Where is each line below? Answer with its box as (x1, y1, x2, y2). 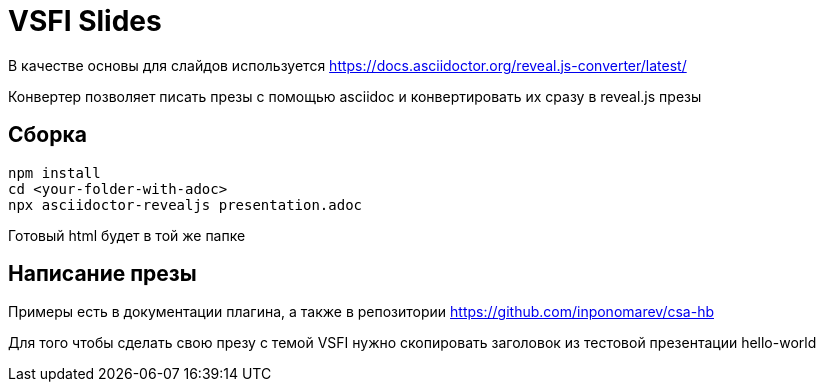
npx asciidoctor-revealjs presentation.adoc (8, 196, 363, 213)
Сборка (8, 122, 87, 148)
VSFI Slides (8, 4, 162, 38)
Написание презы (8, 261, 197, 287)
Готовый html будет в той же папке (8, 226, 246, 244)
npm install (8, 164, 101, 181)
